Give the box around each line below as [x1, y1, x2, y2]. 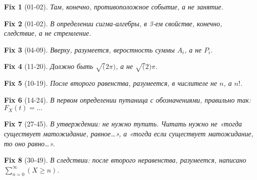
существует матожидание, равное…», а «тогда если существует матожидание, [4, 128, 254, 138]
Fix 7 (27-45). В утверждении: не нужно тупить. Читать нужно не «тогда [4, 119, 242, 129]
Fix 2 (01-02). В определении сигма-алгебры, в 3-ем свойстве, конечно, [4, 18, 222, 28]
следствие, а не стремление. [4, 28, 91, 38]
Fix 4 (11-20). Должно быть [4, 61, 93, 71]
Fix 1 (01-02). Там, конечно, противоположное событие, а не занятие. [4, 1, 224, 11]
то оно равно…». [4, 138, 55, 148]
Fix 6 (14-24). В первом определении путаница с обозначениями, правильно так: [4, 94, 251, 105]
